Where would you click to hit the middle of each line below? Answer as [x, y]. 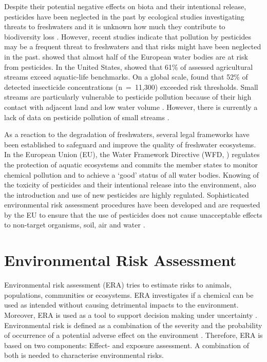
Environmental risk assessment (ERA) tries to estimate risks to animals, [118, 285]
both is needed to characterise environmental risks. [84, 355]
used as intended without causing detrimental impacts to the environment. [121, 305]
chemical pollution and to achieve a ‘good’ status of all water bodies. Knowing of [132, 174]
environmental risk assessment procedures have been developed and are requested [132, 205]
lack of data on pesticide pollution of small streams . [87, 117]
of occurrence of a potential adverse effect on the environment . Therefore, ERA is [133, 335]
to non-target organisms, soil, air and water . [75, 225]
